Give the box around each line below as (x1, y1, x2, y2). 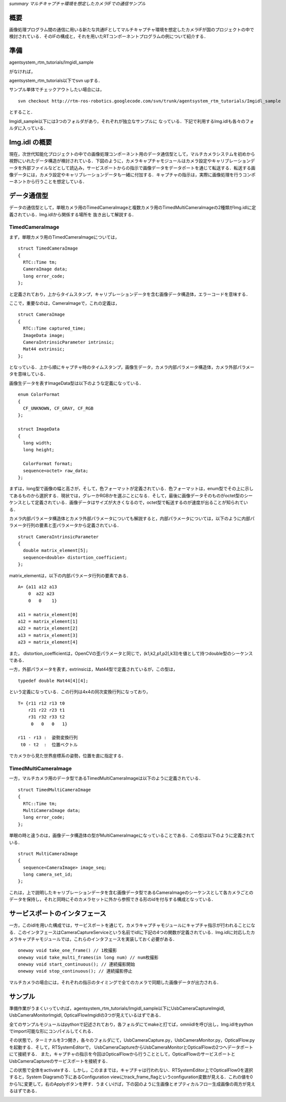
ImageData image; (23, 333, 65, 338)
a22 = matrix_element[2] (18, 626, 78, 631)
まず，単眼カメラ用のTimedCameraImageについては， (9, 234, 120, 240)
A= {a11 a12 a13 (18, 584, 57, 590)
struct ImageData (18, 426, 60, 432)
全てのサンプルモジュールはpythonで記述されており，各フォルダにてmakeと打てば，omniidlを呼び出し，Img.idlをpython (9, 1021, 253, 1027)
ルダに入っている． (9, 125, 48, 131)
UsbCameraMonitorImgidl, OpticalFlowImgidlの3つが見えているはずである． (9, 1012, 163, 1018)
